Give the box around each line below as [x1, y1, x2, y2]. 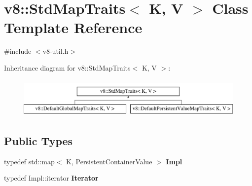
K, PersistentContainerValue [66, 156, 152, 166]
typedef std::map [4, 156, 55, 166]
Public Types [4, 133, 73, 149]
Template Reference [4, 17, 143, 37]
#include [4, 46, 32, 56]
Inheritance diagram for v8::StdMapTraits [4, 62, 131, 73]
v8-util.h [42, 46, 69, 56]
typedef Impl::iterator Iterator [4, 173, 99, 183]
